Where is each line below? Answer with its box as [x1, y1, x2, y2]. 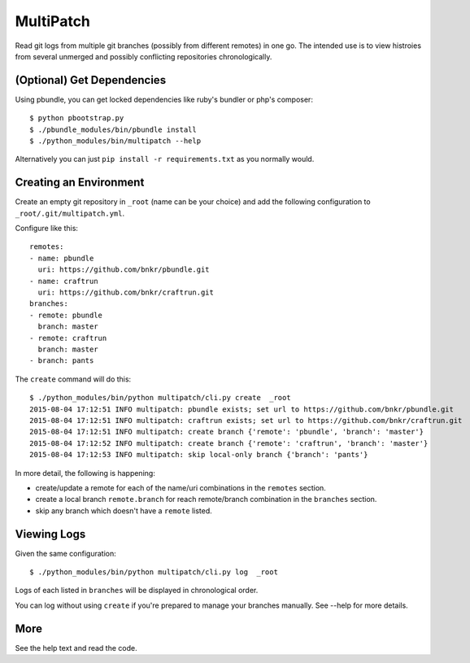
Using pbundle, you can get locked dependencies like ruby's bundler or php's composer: [15, 94, 313, 104]
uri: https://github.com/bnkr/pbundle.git [37, 265, 211, 274]
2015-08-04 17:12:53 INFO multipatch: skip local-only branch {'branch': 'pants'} [29, 450, 368, 460]
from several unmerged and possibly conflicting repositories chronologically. [15, 51, 272, 61]
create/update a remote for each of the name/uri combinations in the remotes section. [35, 482, 327, 492]
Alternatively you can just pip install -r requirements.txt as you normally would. [15, 155, 315, 164]
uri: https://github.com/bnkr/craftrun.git [37, 288, 215, 297]
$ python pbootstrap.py [29, 114, 124, 123]
